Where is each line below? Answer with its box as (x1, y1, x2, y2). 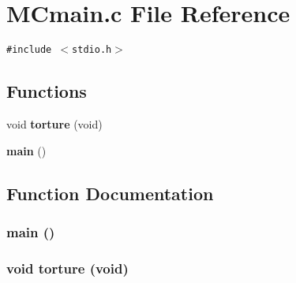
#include (6, 44, 52, 56)
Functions (6, 79, 87, 103)
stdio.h (72, 44, 112, 56)
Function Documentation (6, 181, 214, 205)
